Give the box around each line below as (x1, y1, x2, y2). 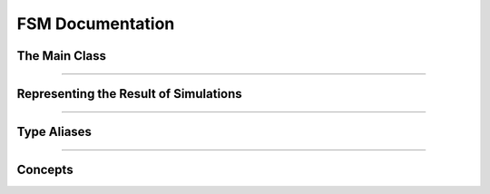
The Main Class (16, 48, 107, 63)
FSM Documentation (16, 14, 175, 34)
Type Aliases (16, 124, 93, 140)
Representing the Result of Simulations (16, 86, 242, 102)
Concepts (16, 162, 73, 178)
